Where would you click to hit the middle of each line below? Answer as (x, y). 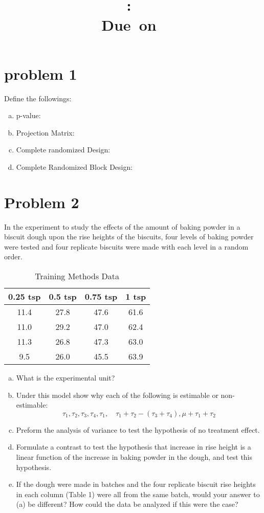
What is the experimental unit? (65, 377)
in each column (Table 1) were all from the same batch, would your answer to (138, 494)
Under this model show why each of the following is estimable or (117, 395)
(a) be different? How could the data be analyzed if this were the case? (127, 504)
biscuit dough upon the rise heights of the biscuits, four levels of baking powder (129, 237)
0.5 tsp (63, 296)
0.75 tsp (101, 296)
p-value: (28, 115)
